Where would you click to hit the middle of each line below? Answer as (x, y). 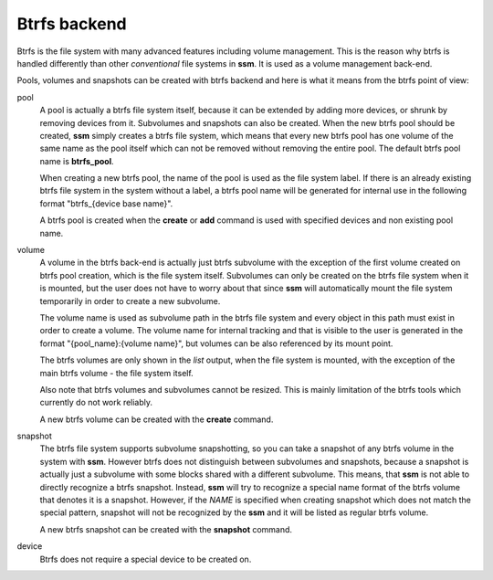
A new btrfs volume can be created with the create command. (157, 419)
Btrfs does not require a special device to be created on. (146, 559)
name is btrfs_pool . (77, 161)
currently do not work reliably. (96, 403)
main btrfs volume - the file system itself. (116, 373)
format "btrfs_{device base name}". (106, 203)
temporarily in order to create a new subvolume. (130, 301)
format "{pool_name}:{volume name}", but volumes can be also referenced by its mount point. (216, 343)
